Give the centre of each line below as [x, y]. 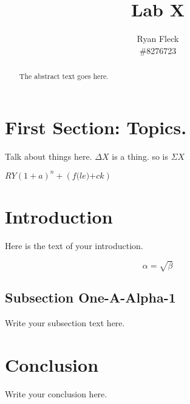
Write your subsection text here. [65, 323]
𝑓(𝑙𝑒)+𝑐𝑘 [88, 176]
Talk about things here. [49, 156]
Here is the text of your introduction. [74, 245]
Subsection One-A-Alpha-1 [90, 297]
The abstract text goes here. [64, 76]
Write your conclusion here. [56, 393]
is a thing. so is [140, 156]
